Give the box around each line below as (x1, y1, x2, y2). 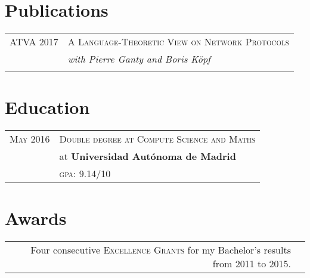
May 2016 (10, 132, 50, 146)
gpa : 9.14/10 (59, 166, 111, 181)
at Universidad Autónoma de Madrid (59, 149, 236, 163)
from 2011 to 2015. (212, 257, 291, 271)
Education (5, 95, 90, 119)
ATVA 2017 (10, 35, 58, 49)
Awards (5, 206, 67, 230)
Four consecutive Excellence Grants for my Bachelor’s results (30, 243, 291, 257)
